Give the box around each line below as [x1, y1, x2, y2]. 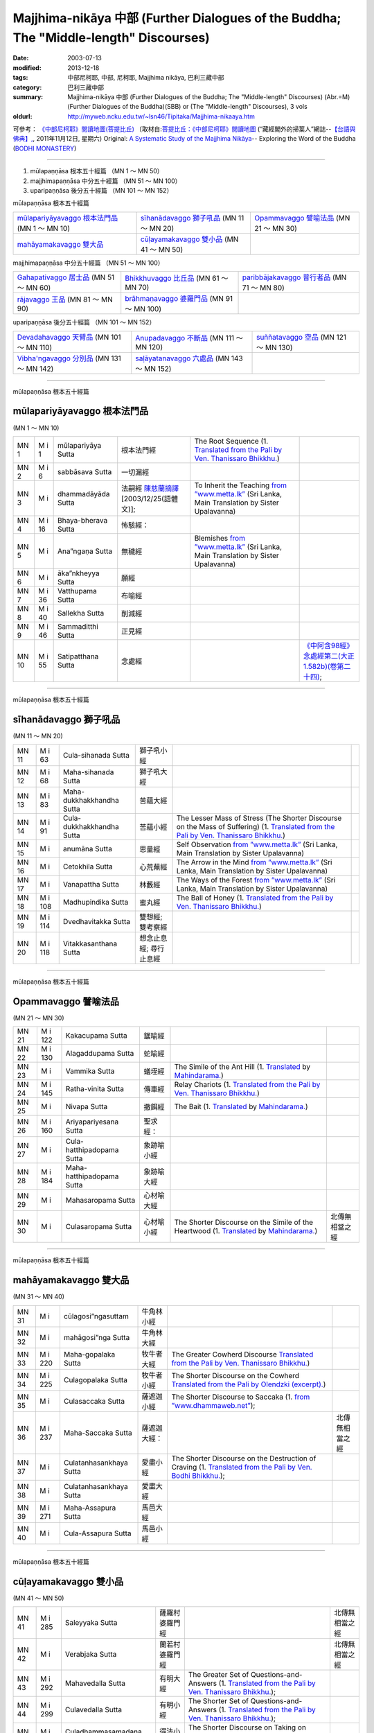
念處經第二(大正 [303, 651, 355, 661]
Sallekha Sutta [57, 608, 105, 618]
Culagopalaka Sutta [63, 1375, 128, 1384]
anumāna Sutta [62, 844, 112, 854]
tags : [12, 73, 28, 82]
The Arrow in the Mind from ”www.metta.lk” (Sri [176, 857, 332, 867]
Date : [12, 54, 29, 62]
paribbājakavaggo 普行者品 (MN [242, 272, 347, 282]
